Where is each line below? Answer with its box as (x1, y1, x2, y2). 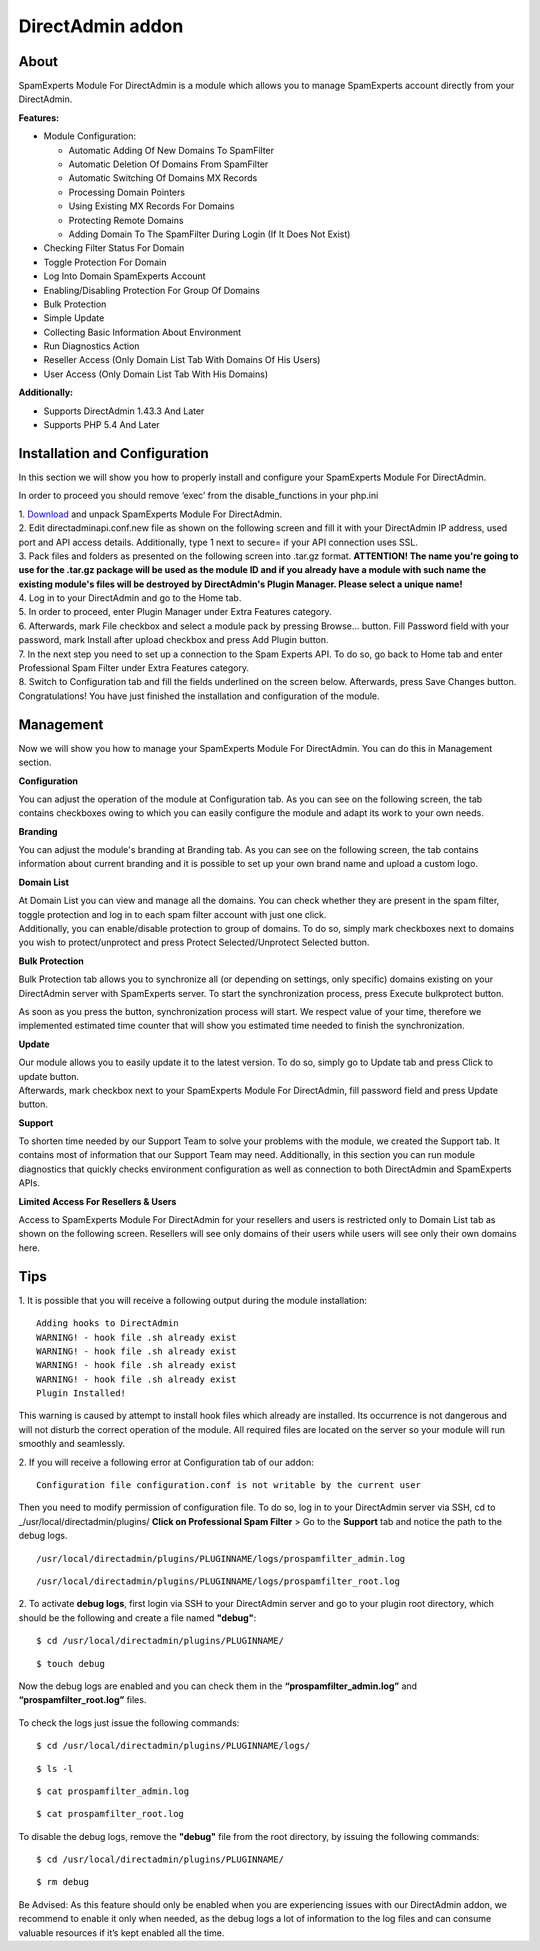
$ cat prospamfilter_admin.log (36, 1785, 190, 1797)
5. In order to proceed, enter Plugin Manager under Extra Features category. (18, 606, 332, 618)
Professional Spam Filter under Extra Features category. (18, 662, 250, 674)
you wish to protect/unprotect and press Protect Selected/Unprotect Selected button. (18, 936, 370, 949)
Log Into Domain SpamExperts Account (43, 270, 206, 282)
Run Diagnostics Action (43, 340, 140, 352)
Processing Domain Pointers (68, 186, 185, 198)
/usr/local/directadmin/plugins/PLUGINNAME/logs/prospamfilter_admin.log (36, 1553, 406, 1564)
